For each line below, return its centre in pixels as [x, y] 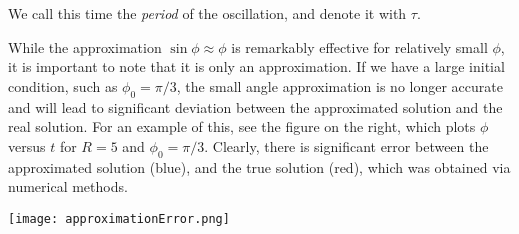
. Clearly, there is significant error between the [346, 145]
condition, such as [63, 85]
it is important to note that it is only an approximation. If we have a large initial [256, 66]
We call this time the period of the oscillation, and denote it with [207, 13]
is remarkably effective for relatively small [359, 46]
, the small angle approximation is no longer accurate [339, 85]
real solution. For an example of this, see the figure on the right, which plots [242, 126]
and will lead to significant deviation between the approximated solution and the [255, 106]
